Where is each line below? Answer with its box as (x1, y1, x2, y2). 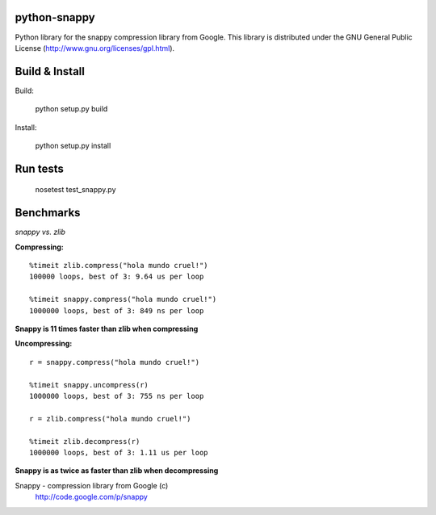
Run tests (15, 161, 64, 175)
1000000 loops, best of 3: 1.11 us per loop (29, 448, 209, 457)
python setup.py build (35, 104, 108, 114)
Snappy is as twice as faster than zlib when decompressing (15, 466, 219, 475)
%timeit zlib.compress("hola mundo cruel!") (29, 261, 209, 270)
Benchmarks (15, 206, 81, 220)
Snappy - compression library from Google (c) (15, 480, 169, 490)
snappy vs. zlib (15, 227, 66, 237)
